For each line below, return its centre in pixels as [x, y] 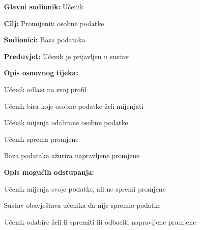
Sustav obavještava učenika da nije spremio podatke [82, 205]
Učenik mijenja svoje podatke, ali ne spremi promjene [85, 188]
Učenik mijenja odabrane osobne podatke [66, 122]
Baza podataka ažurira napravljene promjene [72, 155]
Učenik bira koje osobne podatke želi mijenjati [74, 106]
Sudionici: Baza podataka [45, 40]
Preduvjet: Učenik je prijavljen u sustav [66, 56]
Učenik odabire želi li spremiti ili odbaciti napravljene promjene [100, 221]
